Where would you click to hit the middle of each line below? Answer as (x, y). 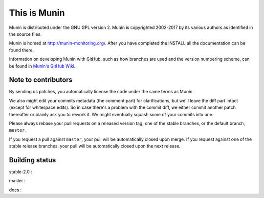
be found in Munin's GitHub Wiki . (42, 66)
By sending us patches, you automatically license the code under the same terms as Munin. (101, 92)
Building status (33, 160)
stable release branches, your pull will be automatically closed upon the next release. (95, 146)
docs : (15, 190)
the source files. (25, 34)
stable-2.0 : (21, 172)
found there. (22, 50)
